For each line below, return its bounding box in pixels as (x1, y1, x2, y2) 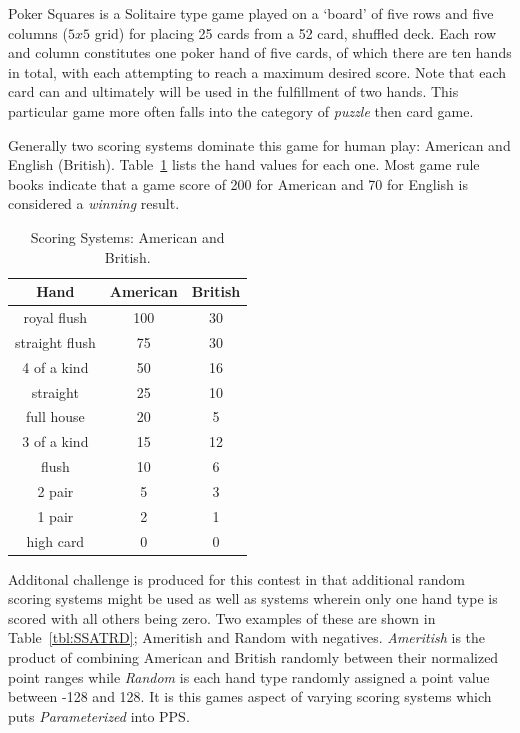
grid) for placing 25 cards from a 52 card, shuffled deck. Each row (94, 22, 497, 43)
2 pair (37, 480, 74, 501)
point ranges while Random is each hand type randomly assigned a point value (8, 666, 490, 687)
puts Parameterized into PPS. (8, 705, 190, 726)
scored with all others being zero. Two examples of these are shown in (8, 607, 436, 628)
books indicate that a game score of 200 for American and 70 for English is (8, 173, 468, 194)
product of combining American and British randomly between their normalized (8, 647, 499, 668)
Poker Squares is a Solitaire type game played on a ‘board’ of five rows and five (8, 3, 494, 23)
